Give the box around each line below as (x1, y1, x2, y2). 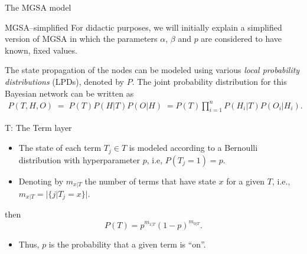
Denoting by (18, 174, 64, 187)
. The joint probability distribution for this (132, 75, 287, 87)
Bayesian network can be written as (5, 87, 134, 99)
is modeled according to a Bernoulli (129, 141, 258, 154)
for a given (226, 174, 265, 187)
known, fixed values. (5, 44, 77, 56)
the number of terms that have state (84, 174, 216, 187)
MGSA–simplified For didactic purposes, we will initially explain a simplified (5, 21, 282, 33)
